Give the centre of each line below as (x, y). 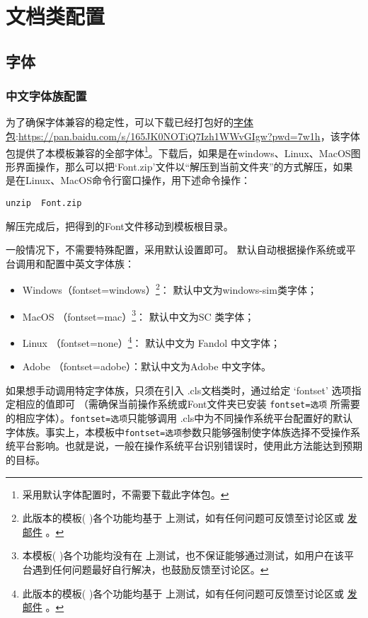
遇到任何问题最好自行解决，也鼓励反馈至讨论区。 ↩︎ (150, 569)
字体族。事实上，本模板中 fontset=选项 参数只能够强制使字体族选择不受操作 (178, 431)
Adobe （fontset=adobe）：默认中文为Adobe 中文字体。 (147, 366)
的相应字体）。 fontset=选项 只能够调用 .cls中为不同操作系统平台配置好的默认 (179, 418)
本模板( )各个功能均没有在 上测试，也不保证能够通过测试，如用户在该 (183, 555)
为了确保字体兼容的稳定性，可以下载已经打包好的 (120, 122)
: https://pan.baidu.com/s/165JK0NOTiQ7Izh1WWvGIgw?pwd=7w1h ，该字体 (188, 136)
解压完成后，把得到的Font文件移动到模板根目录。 (120, 225)
